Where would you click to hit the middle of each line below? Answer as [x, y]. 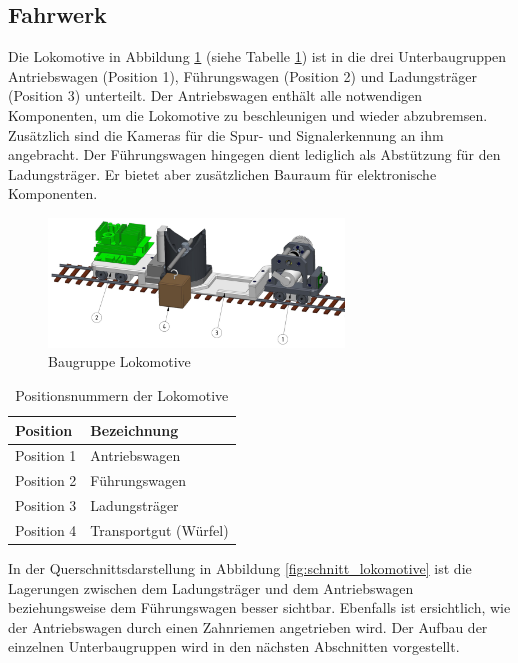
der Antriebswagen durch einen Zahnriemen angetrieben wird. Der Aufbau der [248, 626]
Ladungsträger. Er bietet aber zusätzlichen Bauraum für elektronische [222, 173]
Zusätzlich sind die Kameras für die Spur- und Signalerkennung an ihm [226, 134]
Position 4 [46, 529]
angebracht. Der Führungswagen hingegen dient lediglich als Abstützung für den [254, 154]
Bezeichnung [134, 429]
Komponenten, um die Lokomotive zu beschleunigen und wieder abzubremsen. [248, 114]
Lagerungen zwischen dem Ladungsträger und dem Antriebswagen [211, 587]
